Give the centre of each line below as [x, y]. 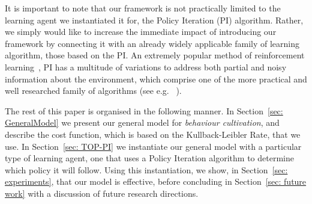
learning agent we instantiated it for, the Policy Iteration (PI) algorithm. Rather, [154, 20]
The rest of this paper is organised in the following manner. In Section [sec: [144, 110]
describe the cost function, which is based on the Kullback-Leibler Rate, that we [153, 134]
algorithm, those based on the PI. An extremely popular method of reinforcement [155, 55]
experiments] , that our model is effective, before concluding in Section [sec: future [156, 181]
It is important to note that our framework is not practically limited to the [143, 8]
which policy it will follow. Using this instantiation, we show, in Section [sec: [146, 169]
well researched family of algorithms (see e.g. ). [93, 91]
